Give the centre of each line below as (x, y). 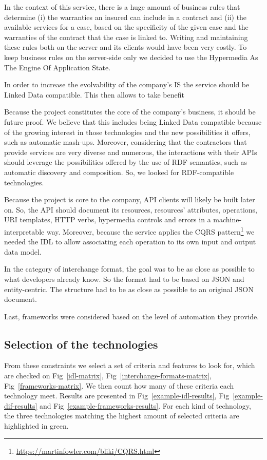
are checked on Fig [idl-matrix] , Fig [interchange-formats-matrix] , (108, 376)
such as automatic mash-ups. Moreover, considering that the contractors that (126, 142)
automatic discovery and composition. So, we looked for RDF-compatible (119, 172)
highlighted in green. (36, 426)
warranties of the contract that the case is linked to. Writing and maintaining (126, 37)
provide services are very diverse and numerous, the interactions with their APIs (131, 152)
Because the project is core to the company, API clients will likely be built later (130, 199)
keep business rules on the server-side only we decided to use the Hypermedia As (131, 57)
